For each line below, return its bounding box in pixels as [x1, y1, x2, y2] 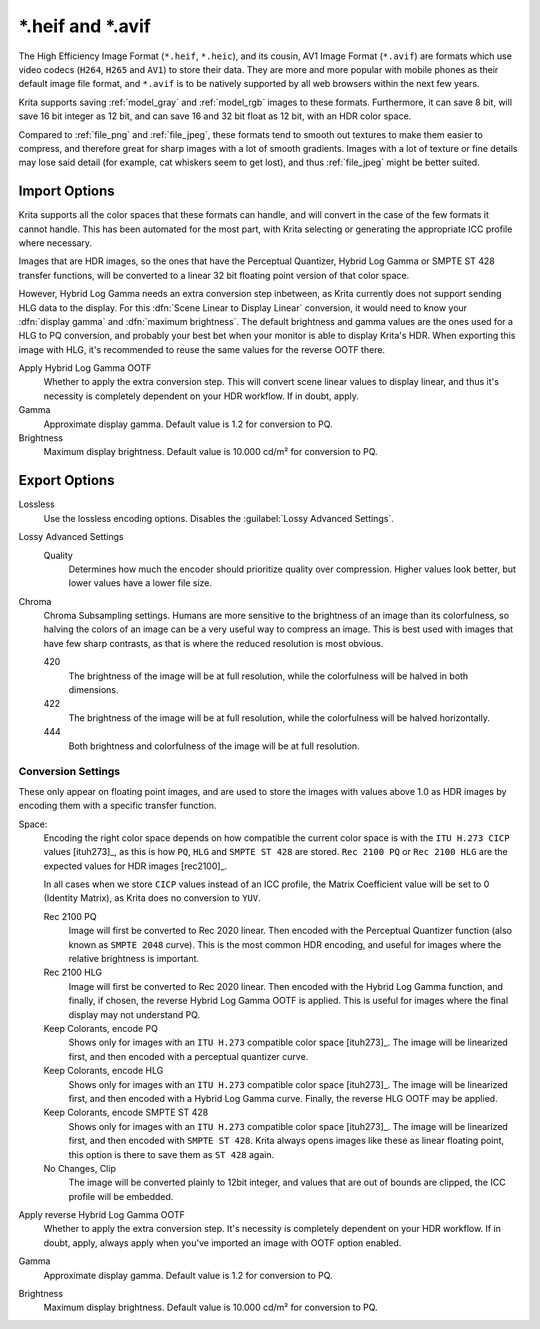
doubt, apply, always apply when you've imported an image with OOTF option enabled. [43, 1236, 402, 1249]
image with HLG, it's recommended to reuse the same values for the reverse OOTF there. [18, 343, 385, 355]
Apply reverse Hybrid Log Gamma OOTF [18, 1209, 185, 1221]
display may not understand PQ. [68, 1008, 200, 1020]
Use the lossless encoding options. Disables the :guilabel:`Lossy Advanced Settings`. [43, 512, 394, 524]
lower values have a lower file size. [68, 577, 213, 589]
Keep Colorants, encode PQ [43, 1022, 159, 1034]
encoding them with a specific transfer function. [18, 800, 217, 812]
